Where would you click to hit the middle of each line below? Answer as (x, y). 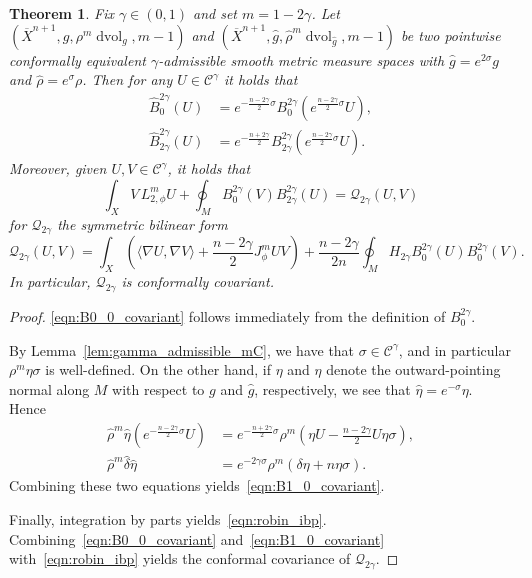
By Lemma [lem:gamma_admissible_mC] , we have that (182, 349)
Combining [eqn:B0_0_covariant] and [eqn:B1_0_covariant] (197, 538)
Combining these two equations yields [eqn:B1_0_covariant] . (197, 485)
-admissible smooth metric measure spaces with (301, 59)
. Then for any (127, 79)
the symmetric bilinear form (142, 223)
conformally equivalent (77, 59)
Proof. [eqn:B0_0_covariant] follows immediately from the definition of (227, 316)
